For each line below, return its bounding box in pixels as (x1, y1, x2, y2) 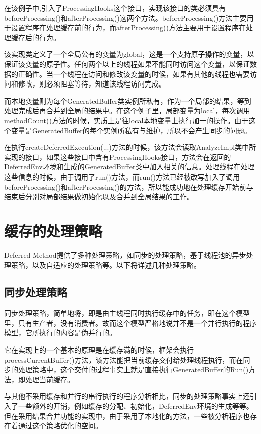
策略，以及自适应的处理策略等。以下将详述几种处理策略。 (11, 259, 201, 270)
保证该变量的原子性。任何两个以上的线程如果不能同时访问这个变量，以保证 (4, 58, 250, 69)
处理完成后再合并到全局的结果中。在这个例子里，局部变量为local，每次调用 (4, 105, 250, 116)
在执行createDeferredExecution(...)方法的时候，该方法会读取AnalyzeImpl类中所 (4, 142, 256, 152)
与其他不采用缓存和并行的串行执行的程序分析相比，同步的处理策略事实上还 (4, 391, 250, 401)
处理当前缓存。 (25, 374, 74, 384)
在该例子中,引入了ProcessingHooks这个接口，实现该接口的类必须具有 (4, 3, 226, 13)
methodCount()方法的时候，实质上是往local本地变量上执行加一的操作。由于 (4, 115, 249, 125)
